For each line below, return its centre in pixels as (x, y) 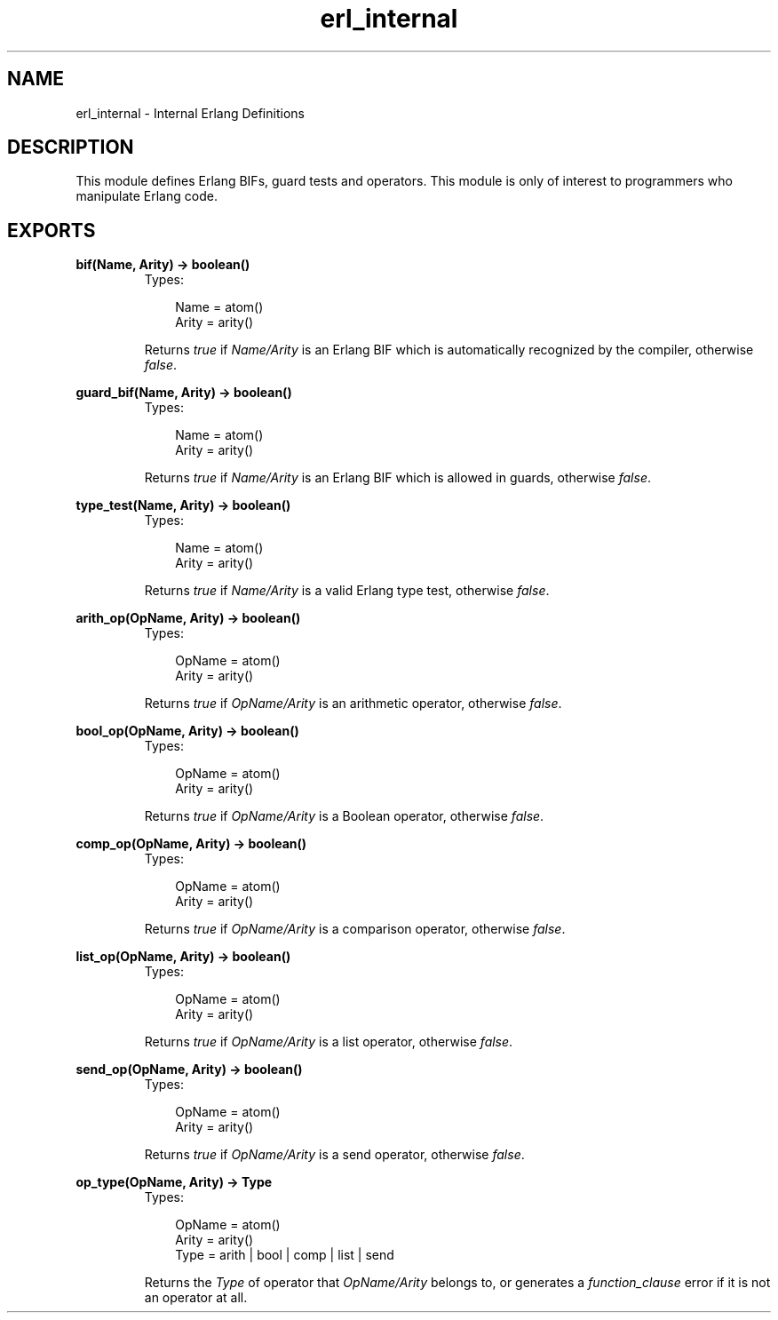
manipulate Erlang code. (147, 196)
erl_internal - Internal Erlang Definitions (190, 113)
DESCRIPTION (71, 147)
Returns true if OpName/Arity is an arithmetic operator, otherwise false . (353, 704)
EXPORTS (52, 230)
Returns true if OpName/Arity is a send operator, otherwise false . (334, 1155)
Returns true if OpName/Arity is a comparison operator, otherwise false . (355, 929)
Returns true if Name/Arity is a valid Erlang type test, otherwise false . (347, 591)
